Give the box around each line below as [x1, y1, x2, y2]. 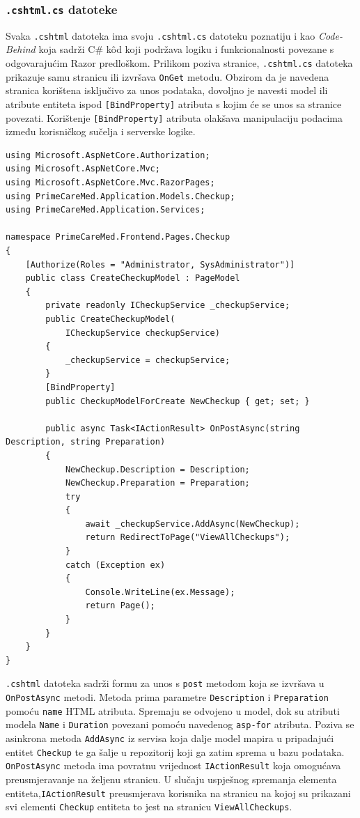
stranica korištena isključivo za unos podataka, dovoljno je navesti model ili [6, 83, 328, 98]
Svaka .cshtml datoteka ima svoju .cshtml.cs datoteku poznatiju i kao [6, 28, 315, 43]
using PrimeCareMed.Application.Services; [6, 205, 205, 215]
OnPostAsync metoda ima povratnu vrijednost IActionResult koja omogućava [6, 758, 341, 773]
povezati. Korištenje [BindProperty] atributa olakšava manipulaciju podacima [6, 110, 343, 125]
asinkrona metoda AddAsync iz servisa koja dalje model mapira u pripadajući [6, 731, 334, 746]
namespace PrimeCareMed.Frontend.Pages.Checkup [6, 232, 230, 242]
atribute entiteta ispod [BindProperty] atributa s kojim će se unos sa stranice [6, 96, 342, 111]
